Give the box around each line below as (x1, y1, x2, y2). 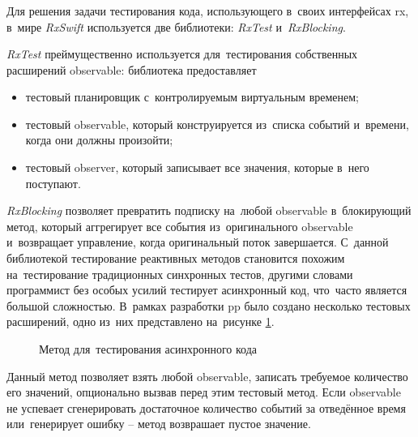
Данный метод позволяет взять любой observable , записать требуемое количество (6, 367, 408, 384)
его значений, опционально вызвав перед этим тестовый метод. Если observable (6, 383, 401, 401)
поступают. (25, 174, 81, 191)
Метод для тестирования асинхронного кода (39, 341, 258, 358)
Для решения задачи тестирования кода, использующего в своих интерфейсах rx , (6, 2, 409, 19)
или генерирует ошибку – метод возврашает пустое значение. (6, 415, 311, 432)
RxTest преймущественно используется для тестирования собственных (6, 45, 358, 62)
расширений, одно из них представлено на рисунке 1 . (6, 313, 275, 330)
